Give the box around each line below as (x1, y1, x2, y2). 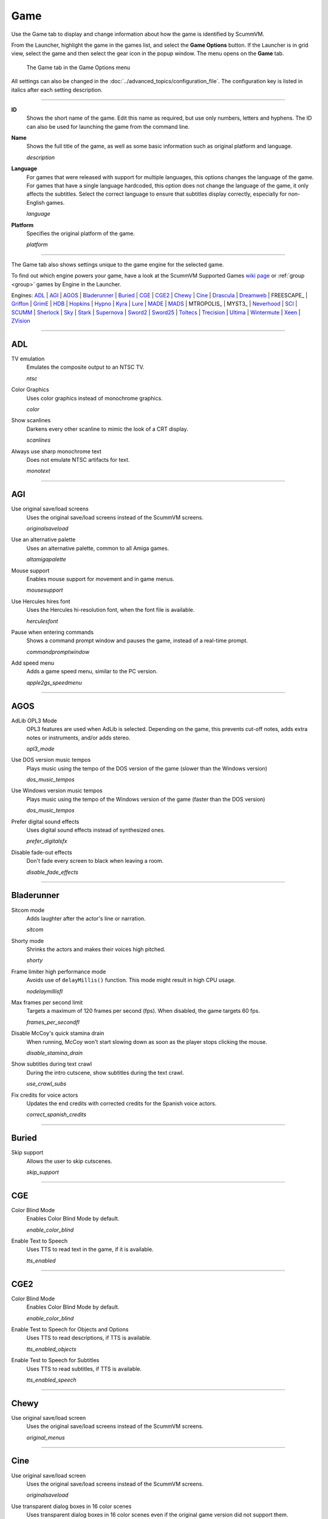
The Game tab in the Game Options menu (26, 64, 131, 71)
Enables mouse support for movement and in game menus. (26, 575, 174, 583)
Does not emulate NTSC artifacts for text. (26, 456, 130, 463)
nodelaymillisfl (26, 987, 63, 995)
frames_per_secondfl (26, 1018, 80, 1026)
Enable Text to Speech (11, 1237, 68, 1245)
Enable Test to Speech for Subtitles (11, 1357, 100, 1364)
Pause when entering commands (11, 628, 94, 636)
